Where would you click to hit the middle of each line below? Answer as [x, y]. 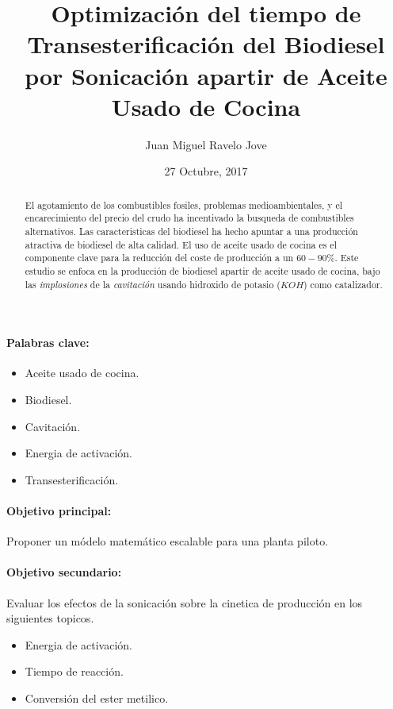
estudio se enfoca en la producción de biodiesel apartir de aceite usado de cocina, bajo [202, 270]
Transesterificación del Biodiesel [206, 44]
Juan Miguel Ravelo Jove [206, 144]
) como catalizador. [343, 284]
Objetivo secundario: [64, 572]
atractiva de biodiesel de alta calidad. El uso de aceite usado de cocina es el [181, 244]
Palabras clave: [48, 343]
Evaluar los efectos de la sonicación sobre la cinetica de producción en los [185, 602]
